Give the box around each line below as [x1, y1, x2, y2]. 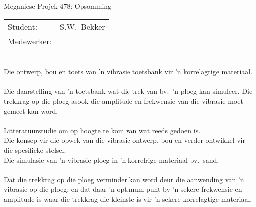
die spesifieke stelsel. [4, 144, 66, 155]
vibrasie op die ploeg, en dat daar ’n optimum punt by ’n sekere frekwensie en [4, 184, 242, 194]
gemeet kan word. [4, 105, 58, 116]
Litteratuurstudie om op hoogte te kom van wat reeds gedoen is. [4, 125, 201, 135]
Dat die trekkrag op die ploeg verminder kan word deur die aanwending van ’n [4, 174, 244, 184]
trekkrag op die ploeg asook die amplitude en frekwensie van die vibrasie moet [4, 95, 243, 106]
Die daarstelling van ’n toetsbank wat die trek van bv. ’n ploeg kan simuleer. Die [4, 86, 253, 96]
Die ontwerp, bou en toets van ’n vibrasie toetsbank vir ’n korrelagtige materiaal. [4, 66, 253, 77]
